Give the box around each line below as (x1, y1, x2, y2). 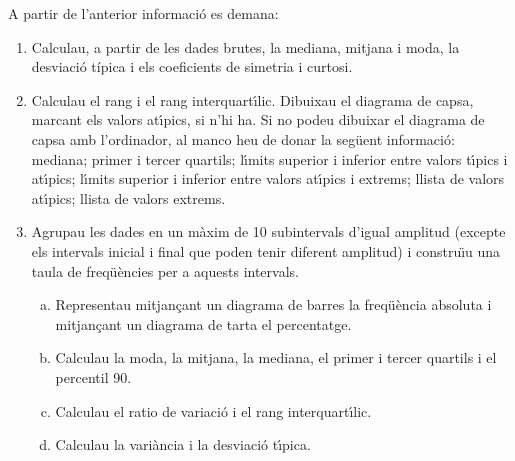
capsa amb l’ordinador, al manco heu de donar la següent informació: (31, 128, 455, 149)
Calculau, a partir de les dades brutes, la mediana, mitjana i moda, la (31, 36, 460, 57)
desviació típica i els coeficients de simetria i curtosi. (31, 56, 353, 77)
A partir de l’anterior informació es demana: (8, 3, 279, 23)
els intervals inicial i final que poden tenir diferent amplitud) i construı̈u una (31, 240, 501, 261)
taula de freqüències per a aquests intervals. (31, 260, 299, 281)
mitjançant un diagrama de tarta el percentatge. (55, 313, 352, 334)
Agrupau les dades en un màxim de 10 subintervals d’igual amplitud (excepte (31, 221, 506, 242)
